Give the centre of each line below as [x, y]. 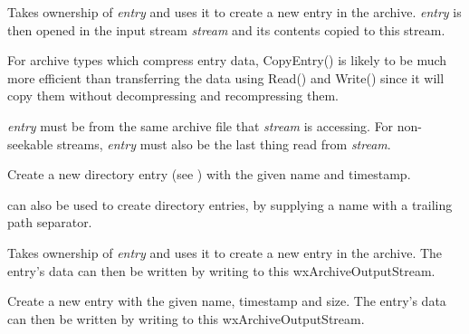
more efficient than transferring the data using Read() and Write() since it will [226, 77]
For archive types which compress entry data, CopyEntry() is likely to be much [227, 60]
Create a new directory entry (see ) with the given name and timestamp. [209, 174]
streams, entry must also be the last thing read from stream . [224, 143]
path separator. [50, 222]
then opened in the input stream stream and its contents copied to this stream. [226, 29]
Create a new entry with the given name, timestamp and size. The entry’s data [227, 301]
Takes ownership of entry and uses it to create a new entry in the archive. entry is [234, 12]
